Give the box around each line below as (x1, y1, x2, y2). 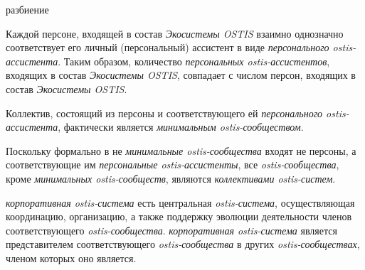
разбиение (6, 2, 49, 16)
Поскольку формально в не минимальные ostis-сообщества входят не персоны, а (6, 143, 356, 158)
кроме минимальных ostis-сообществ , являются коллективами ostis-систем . (6, 171, 336, 185)
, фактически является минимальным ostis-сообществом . (58, 119, 304, 134)
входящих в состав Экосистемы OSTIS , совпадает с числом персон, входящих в (6, 67, 356, 82)
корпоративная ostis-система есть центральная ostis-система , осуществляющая (6, 195, 355, 210)
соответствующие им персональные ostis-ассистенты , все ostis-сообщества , (6, 157, 339, 172)
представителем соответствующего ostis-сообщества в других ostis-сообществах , (6, 237, 360, 252)
